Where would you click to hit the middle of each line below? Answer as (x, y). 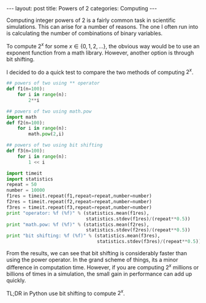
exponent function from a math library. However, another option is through (100, 53)
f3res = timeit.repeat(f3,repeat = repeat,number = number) (79, 207)
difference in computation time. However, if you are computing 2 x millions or (103, 267)
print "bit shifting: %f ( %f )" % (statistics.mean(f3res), (83, 236)
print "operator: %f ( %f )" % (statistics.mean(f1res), (78, 213)
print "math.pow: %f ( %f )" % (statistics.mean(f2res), (78, 225)
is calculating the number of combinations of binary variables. (85, 33)
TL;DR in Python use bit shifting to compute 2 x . (66, 293)
